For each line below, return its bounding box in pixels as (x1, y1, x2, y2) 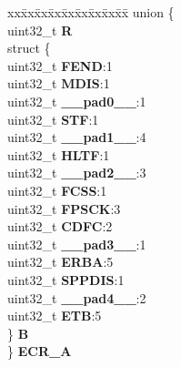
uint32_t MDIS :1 (7, 74, 110, 93)
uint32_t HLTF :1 (7, 145, 110, 164)
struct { (7, 38, 51, 57)
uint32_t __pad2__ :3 (7, 163, 146, 182)
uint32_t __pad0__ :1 (7, 91, 146, 110)
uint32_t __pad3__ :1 (7, 234, 146, 253)
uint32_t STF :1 (7, 109, 99, 128)
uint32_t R (7, 20, 73, 39)
